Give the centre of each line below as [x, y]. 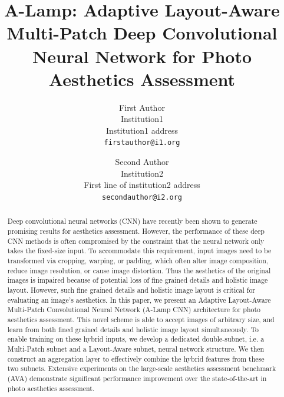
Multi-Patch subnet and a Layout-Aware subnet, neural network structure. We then [136, 348]
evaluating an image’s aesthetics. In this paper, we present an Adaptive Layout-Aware [139, 300]
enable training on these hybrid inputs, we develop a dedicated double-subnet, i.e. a [136, 339]
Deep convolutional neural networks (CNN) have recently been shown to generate [132, 221]
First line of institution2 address [142, 185]
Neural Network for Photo [142, 56]
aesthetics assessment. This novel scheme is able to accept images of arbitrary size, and [141, 319]
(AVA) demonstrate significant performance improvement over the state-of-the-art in [137, 378]
